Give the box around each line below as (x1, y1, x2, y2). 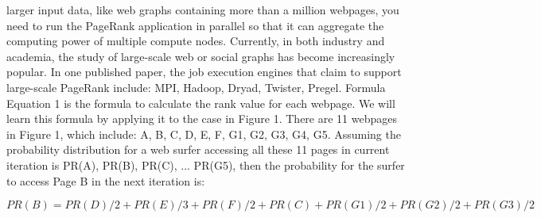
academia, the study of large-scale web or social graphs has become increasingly (6, 48, 395, 64)
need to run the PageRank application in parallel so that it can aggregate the (6, 17, 384, 33)
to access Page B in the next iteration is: (6, 172, 205, 189)
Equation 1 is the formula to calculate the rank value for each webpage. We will (6, 94, 395, 111)
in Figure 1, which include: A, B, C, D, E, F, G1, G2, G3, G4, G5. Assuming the (6, 125, 401, 142)
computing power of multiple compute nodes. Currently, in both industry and (6, 33, 385, 49)
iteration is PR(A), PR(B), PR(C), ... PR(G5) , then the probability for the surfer (6, 156, 405, 173)
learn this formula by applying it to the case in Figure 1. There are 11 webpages (6, 110, 397, 127)
